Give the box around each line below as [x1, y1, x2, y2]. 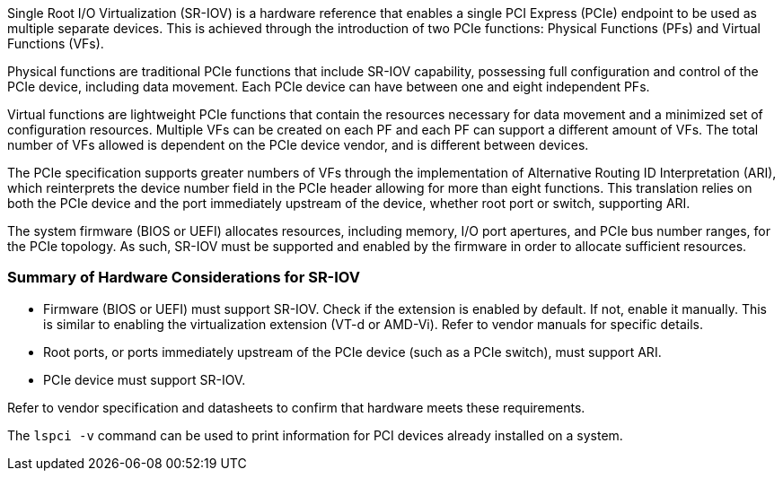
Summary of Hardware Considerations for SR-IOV [7, 268, 361, 287]
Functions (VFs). [7, 36, 104, 51]
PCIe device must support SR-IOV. [43, 371, 246, 387]
